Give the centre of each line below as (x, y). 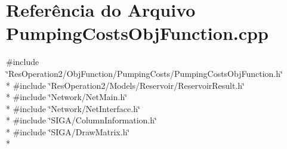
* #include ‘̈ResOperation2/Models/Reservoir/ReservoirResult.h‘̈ (125, 85)
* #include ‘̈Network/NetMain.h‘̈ (67, 97)
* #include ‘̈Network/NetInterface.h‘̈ (73, 108)
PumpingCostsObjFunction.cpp (137, 33)
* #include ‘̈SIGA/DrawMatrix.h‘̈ (68, 131)
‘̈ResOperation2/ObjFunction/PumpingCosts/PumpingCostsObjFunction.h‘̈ (144, 73)
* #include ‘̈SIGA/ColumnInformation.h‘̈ (81, 120)
